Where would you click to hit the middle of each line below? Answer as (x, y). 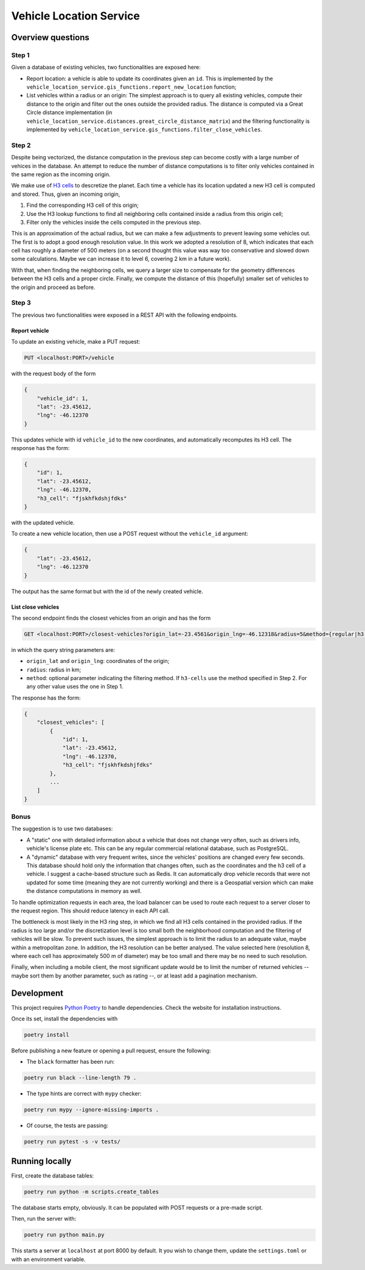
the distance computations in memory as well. (84, 891)
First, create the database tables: (53, 1175)
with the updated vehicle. (43, 522)
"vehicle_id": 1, (63, 398)
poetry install (47, 1035)
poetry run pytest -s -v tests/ (72, 1142)
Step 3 (21, 303)
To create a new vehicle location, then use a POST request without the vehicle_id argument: (130, 534)
